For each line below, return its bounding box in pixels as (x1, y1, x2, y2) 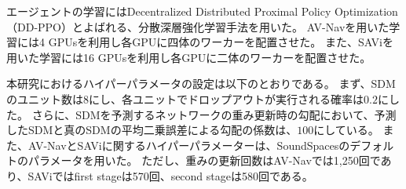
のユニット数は (6, 90, 83, 107)
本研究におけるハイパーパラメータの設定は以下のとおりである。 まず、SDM (6, 75, 396, 92)
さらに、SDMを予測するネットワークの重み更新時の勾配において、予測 (31, 106, 397, 122)
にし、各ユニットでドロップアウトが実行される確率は (89, 90, 364, 107)
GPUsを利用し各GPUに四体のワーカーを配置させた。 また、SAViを (48, 34, 394, 50)
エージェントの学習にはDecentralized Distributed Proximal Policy (6, 3, 331, 19)
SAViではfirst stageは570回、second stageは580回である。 (27, 167, 313, 184)
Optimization (334, 3, 398, 19)
